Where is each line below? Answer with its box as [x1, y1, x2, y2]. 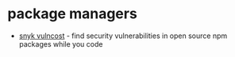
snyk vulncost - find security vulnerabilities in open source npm [18, 31, 228, 40]
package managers [7, 5, 138, 23]
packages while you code [18, 39, 103, 48]
